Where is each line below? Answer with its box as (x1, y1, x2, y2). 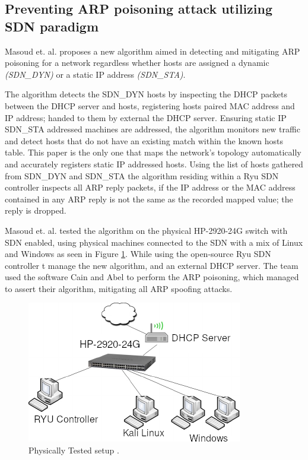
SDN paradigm (5, 17, 99, 35)
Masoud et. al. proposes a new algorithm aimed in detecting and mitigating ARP (5, 45, 300, 57)
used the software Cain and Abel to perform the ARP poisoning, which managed (5, 271, 299, 283)
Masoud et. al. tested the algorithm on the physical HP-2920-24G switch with (5, 224, 288, 236)
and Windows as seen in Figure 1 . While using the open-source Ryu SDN (5, 248, 271, 260)
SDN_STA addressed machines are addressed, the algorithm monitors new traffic (5, 123, 300, 135)
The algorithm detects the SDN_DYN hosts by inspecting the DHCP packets (5, 88, 287, 100)
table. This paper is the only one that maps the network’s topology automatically (5, 146, 301, 158)
